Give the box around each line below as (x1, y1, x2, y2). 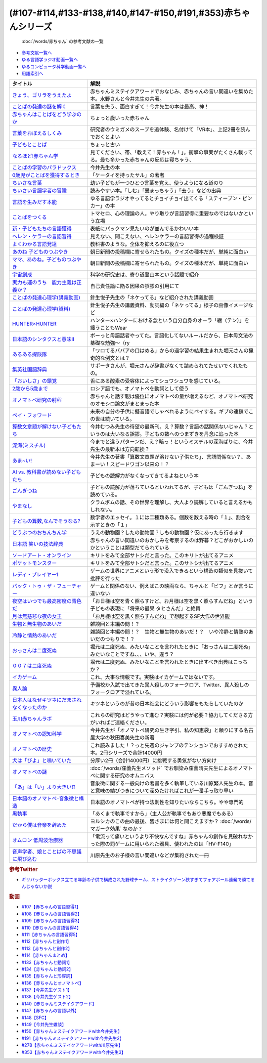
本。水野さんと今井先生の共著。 (89, 95, 165, 102)
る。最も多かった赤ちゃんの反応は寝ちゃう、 (89, 156, 194, 163)
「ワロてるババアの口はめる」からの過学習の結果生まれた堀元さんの (89, 347, 249, 354)
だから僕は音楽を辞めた (12, 822, 67, 829)
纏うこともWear (89, 324, 128, 331)
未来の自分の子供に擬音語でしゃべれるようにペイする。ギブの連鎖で (89, 408, 249, 415)
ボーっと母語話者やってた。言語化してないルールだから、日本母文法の (89, 332, 253, 339)
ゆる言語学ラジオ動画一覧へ (21, 57, 78, 63)
